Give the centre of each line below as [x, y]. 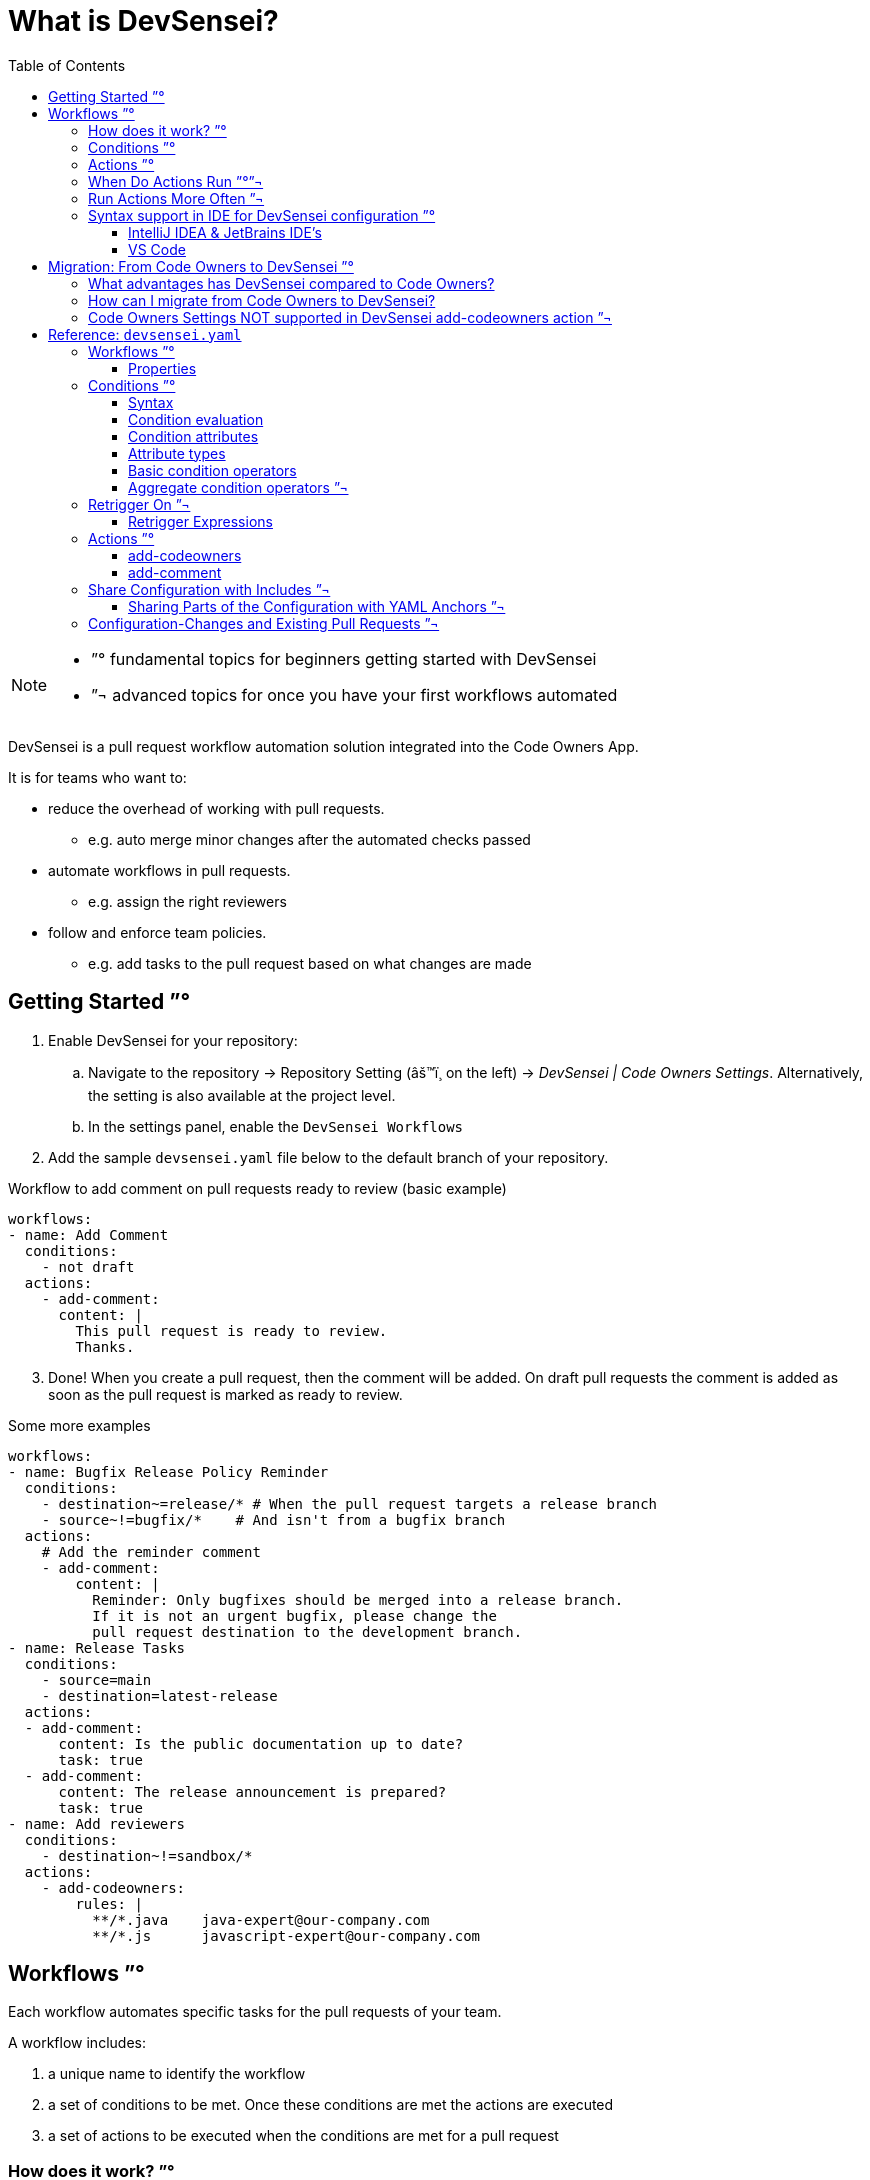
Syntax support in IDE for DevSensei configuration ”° [262, 215]
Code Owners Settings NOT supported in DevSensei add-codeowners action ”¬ [350, 317]
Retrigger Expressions [200, 521]
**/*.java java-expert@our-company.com [261, 1919]
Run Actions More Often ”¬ [176, 198]
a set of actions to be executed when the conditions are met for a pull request [303, 2136]
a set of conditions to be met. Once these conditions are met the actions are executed [331, 2105]
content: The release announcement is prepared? [252, 1791]
